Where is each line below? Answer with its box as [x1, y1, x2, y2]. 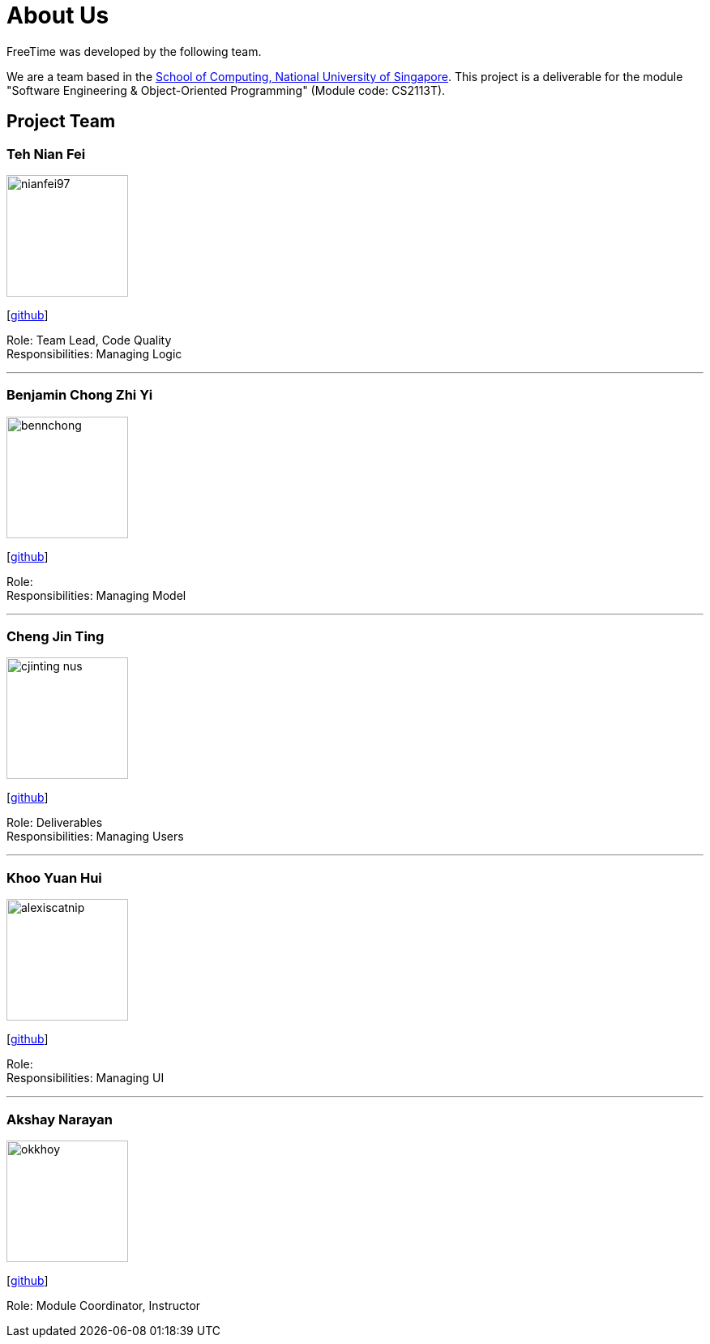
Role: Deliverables [6, 815, 103, 830]
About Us [6, 2, 109, 29]
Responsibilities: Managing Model [6, 588, 186, 602]
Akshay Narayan [6, 1111, 113, 1128]
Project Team [6, 111, 116, 132]
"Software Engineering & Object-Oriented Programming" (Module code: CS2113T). [6, 83, 446, 97]
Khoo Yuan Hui [6, 869, 102, 886]
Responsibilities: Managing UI [6, 1071, 165, 1085]
